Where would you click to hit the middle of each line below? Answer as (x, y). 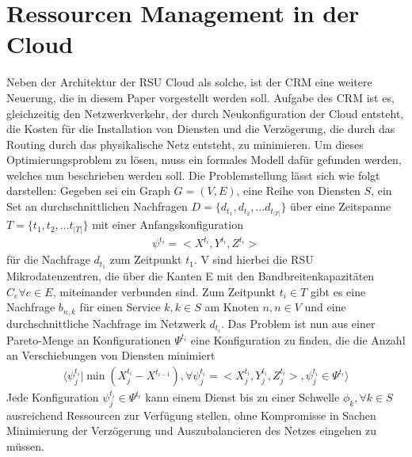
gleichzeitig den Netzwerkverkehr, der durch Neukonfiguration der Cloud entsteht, (205, 113)
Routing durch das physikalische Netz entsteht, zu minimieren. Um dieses (185, 144)
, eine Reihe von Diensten (298, 190)
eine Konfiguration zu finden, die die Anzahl (298, 339)
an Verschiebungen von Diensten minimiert (111, 355)
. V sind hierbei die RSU (254, 259)
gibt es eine (338, 291)
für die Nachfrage (48, 259)
